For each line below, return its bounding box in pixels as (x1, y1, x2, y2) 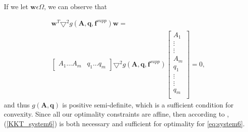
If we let (4, 1, 29, 11)
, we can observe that (44, 1, 107, 11)
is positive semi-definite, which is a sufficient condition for (62, 99, 234, 109)
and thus (4, 99, 30, 109)
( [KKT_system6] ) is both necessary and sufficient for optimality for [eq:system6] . (4, 118, 245, 128)
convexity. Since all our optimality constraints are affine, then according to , (4, 109, 229, 119)
